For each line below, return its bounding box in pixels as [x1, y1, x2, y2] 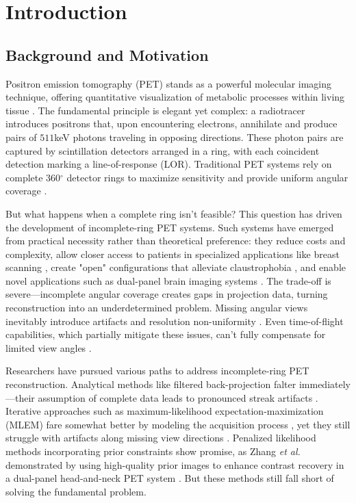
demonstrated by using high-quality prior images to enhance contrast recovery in [5, 457, 344, 472]
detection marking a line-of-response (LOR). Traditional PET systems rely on [5, 157, 332, 171]
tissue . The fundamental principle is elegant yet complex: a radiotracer [5, 103, 305, 117]
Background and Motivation [5, 44, 209, 65]
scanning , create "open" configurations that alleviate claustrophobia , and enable [5, 260, 346, 274]
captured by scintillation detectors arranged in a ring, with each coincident [5, 143, 320, 157]
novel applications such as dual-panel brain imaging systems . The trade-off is [5, 273, 331, 287]
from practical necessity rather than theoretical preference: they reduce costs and [5, 233, 346, 248]
